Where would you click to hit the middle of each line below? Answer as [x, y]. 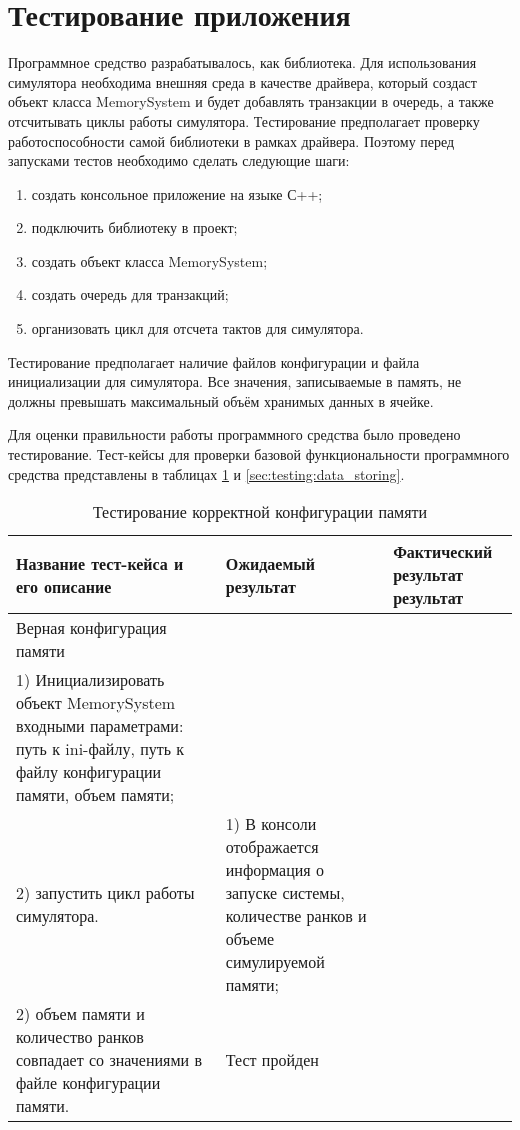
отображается [272, 847]
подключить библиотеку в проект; [134, 227]
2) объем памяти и [80, 1014]
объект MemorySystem [96, 703]
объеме [250, 939]
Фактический [443, 552]
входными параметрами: [100, 726]
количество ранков [80, 1037]
